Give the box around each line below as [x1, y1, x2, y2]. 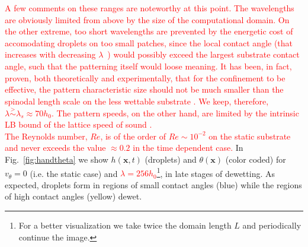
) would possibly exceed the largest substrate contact [107, 48, 300, 61]
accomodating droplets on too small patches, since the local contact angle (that [5, 36, 293, 49]
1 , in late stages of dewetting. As [156, 165, 275, 179]
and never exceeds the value [5, 141, 106, 154]
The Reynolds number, [5, 129, 88, 142]
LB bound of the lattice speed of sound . [5, 118, 152, 131]
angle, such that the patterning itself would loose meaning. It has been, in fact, [5, 59, 292, 72]
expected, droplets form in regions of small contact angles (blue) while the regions [5, 178, 302, 191]
